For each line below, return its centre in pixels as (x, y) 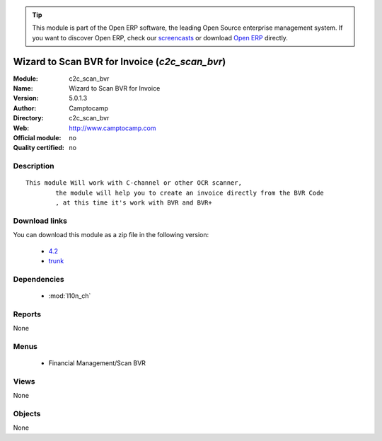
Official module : (37, 138)
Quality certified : (39, 148)
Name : (23, 88)
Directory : (28, 118)
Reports (27, 314)
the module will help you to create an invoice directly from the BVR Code (190, 193)
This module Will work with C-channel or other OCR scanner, (134, 183)
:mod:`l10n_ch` (70, 296)
